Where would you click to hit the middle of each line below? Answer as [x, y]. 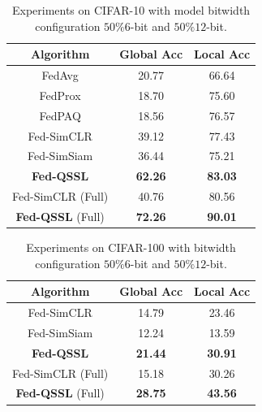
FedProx [60, 95]
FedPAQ [60, 115]
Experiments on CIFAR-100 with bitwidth [131, 247]
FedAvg [60, 75]
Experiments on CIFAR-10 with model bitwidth [131, 10]
